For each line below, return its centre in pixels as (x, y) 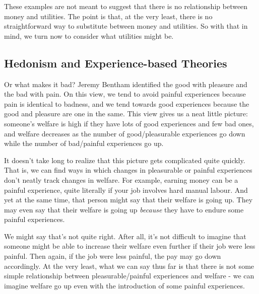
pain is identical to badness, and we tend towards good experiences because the (127, 103)
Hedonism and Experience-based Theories (116, 63)
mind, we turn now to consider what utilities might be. (89, 35)
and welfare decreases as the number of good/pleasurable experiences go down (125, 133)
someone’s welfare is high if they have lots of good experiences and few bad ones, (129, 123)
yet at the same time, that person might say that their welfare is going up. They (128, 200)
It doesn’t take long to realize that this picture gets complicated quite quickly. (125, 160)
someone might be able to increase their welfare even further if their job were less (130, 246)
